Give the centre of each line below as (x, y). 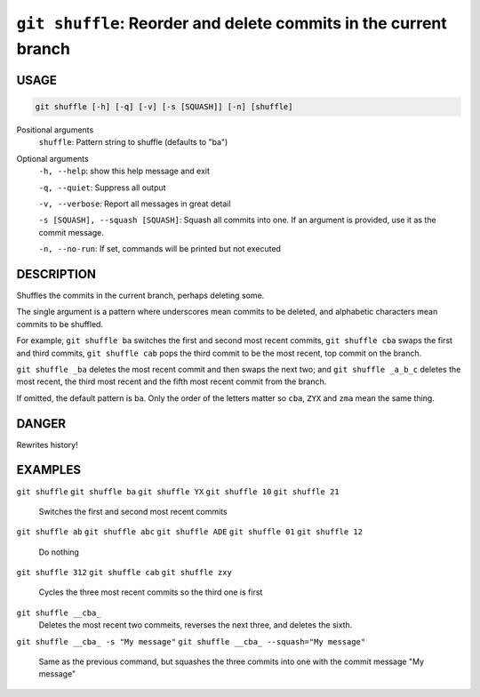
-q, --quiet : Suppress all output (102, 188)
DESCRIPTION (56, 274)
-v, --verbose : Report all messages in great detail (135, 204)
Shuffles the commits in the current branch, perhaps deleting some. (140, 295)
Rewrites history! (48, 445)
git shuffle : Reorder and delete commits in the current (232, 23)
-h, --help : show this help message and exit (124, 171)
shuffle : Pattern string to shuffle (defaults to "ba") (133, 142)
